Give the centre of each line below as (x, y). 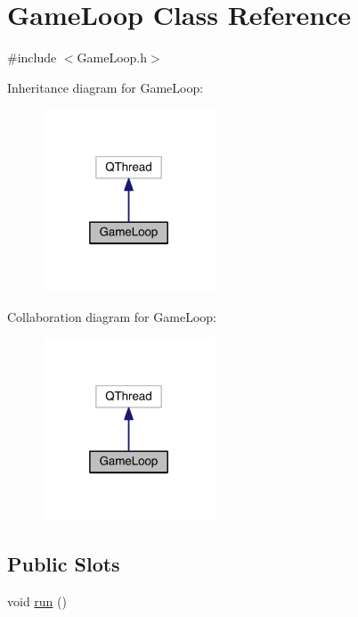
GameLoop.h (112, 58)
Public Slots (64, 564)
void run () (37, 601)
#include (32, 58)
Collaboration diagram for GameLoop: (112, 316)
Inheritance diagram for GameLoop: (106, 87)
